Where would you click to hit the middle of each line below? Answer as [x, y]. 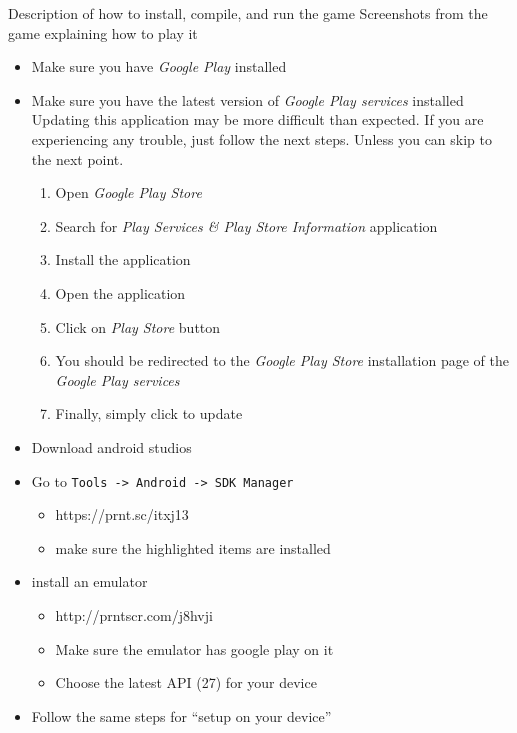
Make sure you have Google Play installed [159, 66]
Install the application [123, 259]
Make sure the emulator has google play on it [194, 648]
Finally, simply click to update [149, 413]
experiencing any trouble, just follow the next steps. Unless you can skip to [262, 138]
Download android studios [111, 446]
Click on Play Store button [138, 326]
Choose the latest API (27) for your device [186, 682]
